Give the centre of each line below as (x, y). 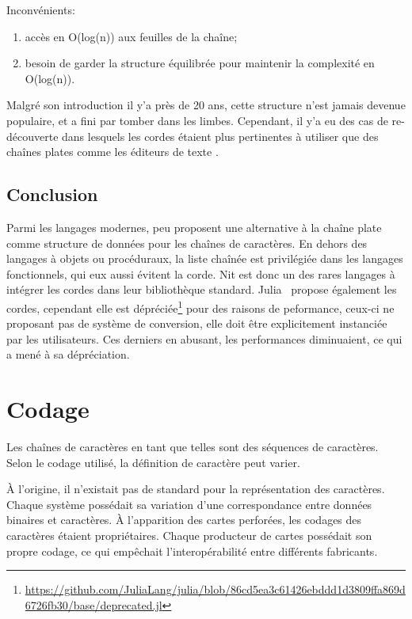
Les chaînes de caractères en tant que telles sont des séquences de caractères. (193, 447)
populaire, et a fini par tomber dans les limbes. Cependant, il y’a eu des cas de (197, 120)
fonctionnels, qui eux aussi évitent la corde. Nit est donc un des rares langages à (201, 273)
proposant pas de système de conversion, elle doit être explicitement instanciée (197, 323)
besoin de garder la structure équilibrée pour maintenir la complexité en (200, 63)
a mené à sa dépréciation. (68, 354)
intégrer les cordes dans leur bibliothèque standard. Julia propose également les (202, 289)
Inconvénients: (41, 9)
